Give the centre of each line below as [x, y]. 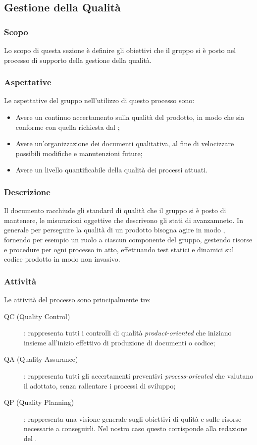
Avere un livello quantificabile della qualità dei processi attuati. [112, 170]
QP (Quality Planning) [39, 402]
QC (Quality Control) [37, 316]
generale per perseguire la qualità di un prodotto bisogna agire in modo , [115, 230]
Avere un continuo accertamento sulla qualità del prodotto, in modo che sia [130, 117]
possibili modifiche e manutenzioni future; [79, 153]
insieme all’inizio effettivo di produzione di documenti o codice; [120, 342]
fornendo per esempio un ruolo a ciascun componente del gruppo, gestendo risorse [128, 239]
